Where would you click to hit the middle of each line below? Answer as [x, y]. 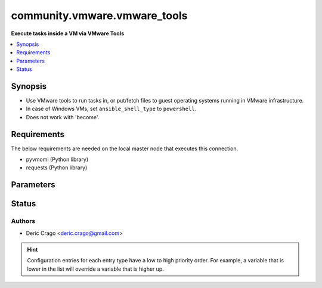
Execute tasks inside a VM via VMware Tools [68, 33]
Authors [23, 221]
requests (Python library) [57, 168]
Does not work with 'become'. [63, 117]
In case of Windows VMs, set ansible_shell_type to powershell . [111, 109]
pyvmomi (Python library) [57, 160]
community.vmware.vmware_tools [99, 16]
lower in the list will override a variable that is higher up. [95, 269]
